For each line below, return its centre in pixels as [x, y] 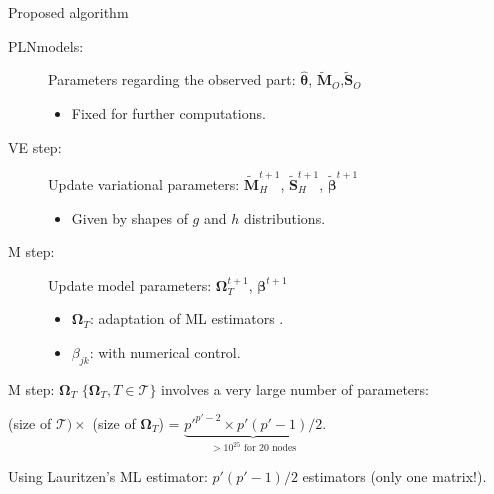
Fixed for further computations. [168, 113]
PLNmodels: [46, 45]
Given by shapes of [129, 217]
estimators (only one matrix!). [394, 475]
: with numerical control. [165, 351]
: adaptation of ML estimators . [186, 318]
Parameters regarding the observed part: [172, 79]
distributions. [284, 217]
